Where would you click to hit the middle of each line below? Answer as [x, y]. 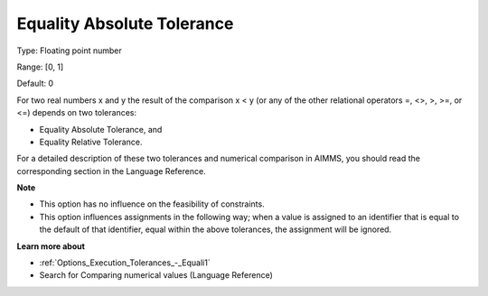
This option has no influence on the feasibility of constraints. [152, 204]
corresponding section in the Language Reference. [112, 171]
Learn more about [51, 246]
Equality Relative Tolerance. [91, 142]
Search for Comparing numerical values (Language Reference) [156, 275]
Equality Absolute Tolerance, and [101, 129]
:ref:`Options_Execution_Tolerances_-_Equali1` [125, 263]
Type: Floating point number [69, 51]
